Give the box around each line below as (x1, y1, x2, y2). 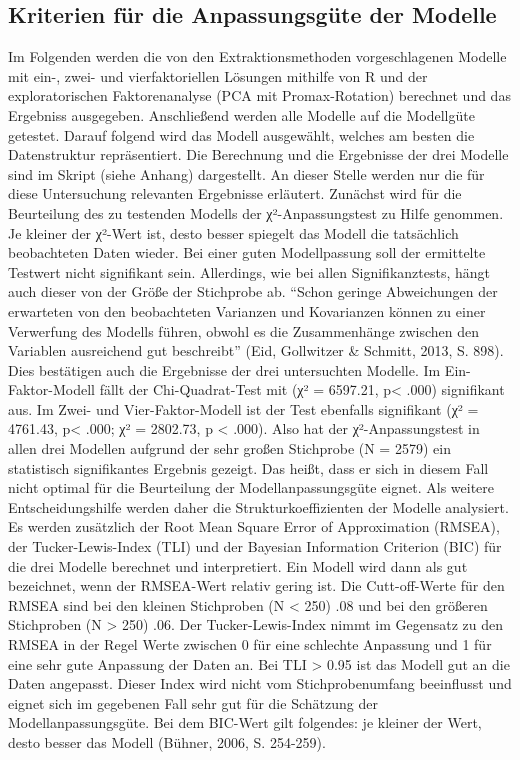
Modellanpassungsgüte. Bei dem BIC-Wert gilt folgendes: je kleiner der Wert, (8, 712, 482, 733)
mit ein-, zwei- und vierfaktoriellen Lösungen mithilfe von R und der (8, 65, 428, 86)
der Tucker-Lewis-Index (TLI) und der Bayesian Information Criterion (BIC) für (8, 536, 502, 557)
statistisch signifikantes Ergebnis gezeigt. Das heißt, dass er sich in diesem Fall (8, 457, 489, 478)
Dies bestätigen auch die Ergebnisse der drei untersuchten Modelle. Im (8, 359, 441, 380)
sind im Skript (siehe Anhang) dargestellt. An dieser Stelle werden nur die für (8, 163, 485, 184)
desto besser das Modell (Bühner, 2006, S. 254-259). (8, 731, 326, 752)
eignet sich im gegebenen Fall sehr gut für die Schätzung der (8, 692, 378, 713)
